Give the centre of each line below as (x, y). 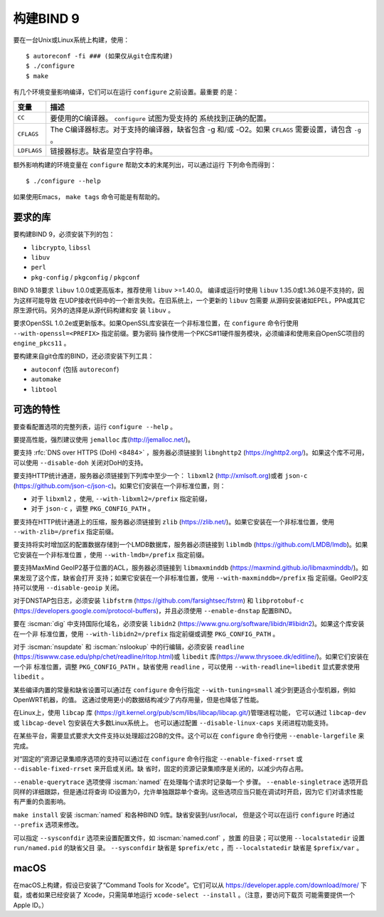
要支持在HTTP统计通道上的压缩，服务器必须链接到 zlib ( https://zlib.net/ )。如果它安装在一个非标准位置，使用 (174, 521)
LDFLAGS (30, 150)
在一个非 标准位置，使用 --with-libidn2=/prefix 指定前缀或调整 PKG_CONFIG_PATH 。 (146, 634)
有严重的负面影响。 (41, 802)
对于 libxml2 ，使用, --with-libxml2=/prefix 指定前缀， (121, 499)
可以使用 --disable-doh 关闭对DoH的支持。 (80, 462)
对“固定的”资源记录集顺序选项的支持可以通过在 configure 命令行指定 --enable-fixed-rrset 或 (158, 758)
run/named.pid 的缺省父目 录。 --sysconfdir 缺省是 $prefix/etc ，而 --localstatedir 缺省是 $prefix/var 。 (188, 848)
